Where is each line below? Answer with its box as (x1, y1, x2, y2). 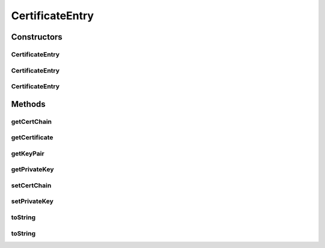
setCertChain (11, 181, 52, 189)
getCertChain (11, 117, 52, 126)
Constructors (11, 32, 63, 42)
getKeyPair (11, 149, 45, 157)
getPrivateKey (11, 165, 54, 174)
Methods (11, 99, 46, 109)
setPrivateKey (11, 197, 54, 205)
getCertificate (11, 133, 54, 142)
